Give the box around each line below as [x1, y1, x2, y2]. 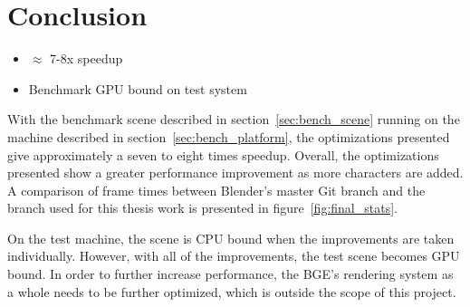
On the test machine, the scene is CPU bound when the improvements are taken [7, 228, 455, 247]
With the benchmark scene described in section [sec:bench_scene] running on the [7, 110, 460, 129]
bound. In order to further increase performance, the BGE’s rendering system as [7, 264, 454, 283]
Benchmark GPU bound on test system [28, 79, 247, 98]
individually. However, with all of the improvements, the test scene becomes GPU [7, 246, 460, 265]
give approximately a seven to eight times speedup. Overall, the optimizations [7, 145, 439, 164]
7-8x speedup [50, 49, 123, 68]
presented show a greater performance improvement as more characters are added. [7, 163, 464, 182]
